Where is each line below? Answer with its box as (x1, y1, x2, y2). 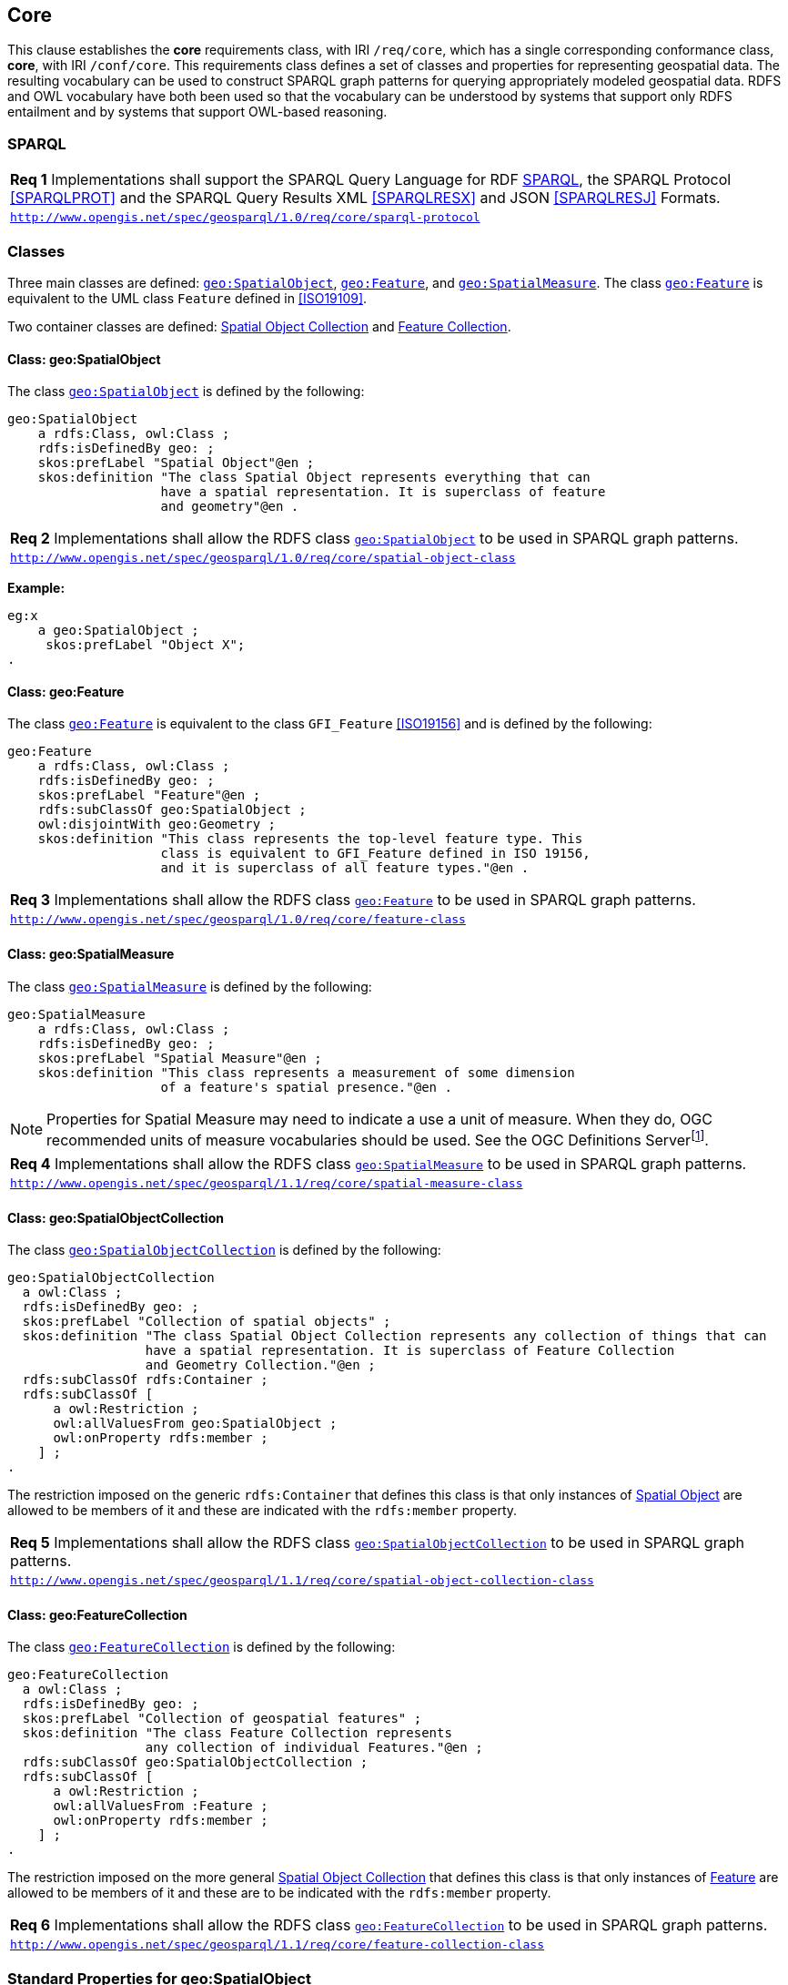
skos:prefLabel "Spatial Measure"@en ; (37, 1050, 322, 1065)
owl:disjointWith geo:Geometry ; (37, 817, 277, 832)
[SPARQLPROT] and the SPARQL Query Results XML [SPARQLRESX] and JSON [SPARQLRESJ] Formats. (10, 188, 721, 208)
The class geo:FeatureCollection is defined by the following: (7, 1639, 396, 1655)
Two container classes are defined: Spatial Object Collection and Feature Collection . (7, 318, 511, 334)
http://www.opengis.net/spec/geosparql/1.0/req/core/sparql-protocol (10, 210, 480, 225)
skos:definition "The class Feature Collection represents (22, 1725, 452, 1741)
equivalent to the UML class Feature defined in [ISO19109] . (7, 290, 368, 306)
